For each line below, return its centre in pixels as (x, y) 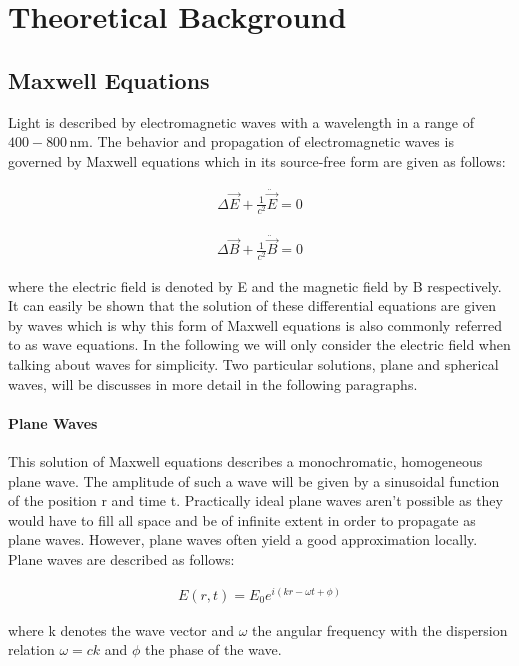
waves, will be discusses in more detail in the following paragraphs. (213, 383)
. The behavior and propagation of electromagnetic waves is (271, 141)
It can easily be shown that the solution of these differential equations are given (252, 305)
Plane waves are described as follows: (121, 558)
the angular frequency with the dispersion (380, 629)
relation (31, 649)
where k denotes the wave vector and (121, 629)
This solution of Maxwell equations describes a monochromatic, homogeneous (245, 460)
